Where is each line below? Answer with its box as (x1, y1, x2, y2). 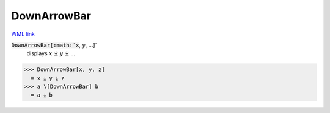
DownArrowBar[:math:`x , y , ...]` (11, 41, 97, 49)
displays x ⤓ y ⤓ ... (26, 50, 76, 57)
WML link (11, 30, 35, 38)
